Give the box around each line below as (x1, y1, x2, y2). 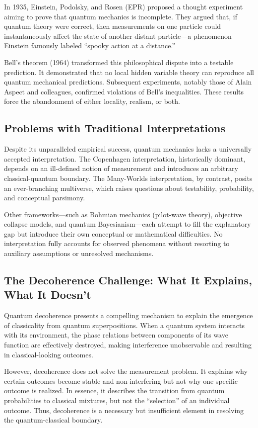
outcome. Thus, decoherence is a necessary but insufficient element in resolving (4, 405, 244, 415)
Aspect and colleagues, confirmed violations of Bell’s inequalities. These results (4, 86, 244, 96)
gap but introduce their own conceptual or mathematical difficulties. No (4, 228, 223, 239)
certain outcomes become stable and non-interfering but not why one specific (4, 375, 238, 386)
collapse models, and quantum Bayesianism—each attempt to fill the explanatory (4, 219, 251, 229)
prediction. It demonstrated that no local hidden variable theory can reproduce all (4, 67, 254, 77)
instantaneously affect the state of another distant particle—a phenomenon (4, 30, 232, 41)
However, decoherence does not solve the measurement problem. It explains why (4, 366, 248, 376)
